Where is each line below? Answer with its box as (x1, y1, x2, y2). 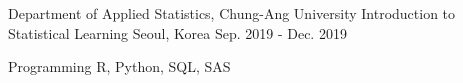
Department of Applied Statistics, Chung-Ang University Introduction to (8, 3, 456, 23)
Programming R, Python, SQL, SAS (8, 56, 231, 77)
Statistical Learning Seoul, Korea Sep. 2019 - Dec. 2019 (8, 22, 347, 43)
